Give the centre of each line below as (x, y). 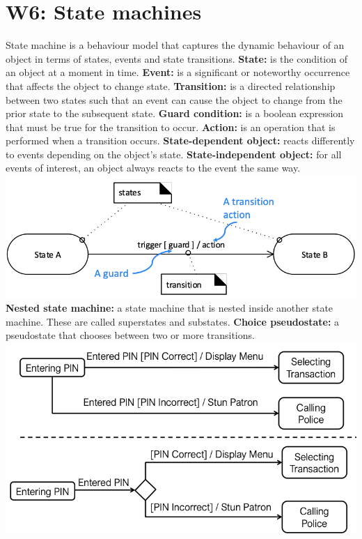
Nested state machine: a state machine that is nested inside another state (170, 307)
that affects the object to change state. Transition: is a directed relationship (171, 85)
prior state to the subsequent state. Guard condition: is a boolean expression (175, 113)
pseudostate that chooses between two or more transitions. (130, 335)
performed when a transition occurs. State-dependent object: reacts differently (180, 141)
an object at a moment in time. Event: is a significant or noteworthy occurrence (178, 72)
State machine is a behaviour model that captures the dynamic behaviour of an (175, 45)
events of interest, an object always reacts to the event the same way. (153, 168)
